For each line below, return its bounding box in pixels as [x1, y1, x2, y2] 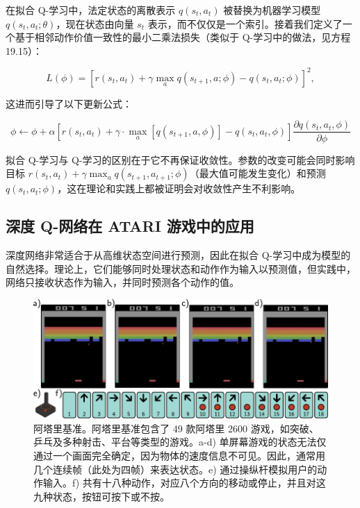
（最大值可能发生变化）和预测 [189, 166, 326, 180]
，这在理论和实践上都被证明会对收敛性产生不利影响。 [57, 181, 301, 196]
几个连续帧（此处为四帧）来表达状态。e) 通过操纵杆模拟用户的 [33, 462, 318, 476]
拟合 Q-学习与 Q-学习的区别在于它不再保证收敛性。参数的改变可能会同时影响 [6, 152, 355, 167]
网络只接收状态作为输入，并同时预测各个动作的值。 [6, 275, 239, 289]
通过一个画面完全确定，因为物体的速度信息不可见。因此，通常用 [33, 448, 325, 463]
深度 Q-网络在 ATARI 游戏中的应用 [6, 215, 254, 237]
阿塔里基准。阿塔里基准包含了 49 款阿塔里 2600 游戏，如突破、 [33, 421, 319, 435]
